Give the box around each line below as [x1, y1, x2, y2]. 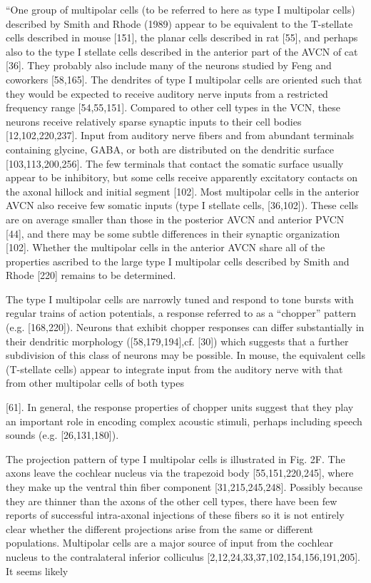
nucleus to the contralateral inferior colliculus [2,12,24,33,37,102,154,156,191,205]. [6, 549, 360, 564]
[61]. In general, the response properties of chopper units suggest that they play [6, 400, 354, 415]
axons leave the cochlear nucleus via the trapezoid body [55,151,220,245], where [6, 465, 354, 480]
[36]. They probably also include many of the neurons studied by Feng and [6, 58, 332, 73]
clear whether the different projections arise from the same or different [6, 521, 314, 536]
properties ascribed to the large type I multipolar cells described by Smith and [6, 253, 350, 268]
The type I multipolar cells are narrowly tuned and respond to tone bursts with [6, 291, 354, 306]
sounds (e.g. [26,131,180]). [6, 427, 119, 442]
